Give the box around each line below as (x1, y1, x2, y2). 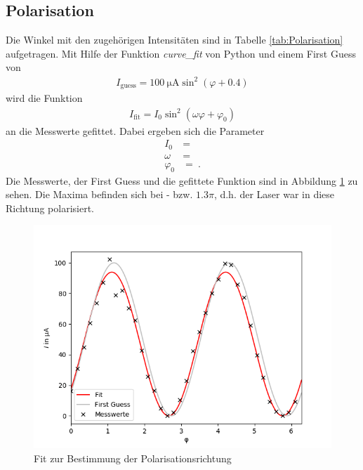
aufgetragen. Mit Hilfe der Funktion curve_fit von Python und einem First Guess (6, 46, 356, 60)
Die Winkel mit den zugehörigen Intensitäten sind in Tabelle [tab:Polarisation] (6, 32, 343, 47)
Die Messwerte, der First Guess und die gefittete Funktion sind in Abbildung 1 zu (6, 173, 358, 188)
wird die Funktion (6, 90, 83, 105)
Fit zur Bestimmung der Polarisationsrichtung (34, 450, 232, 465)
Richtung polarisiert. (6, 200, 94, 215)
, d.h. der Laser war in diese (213, 187, 335, 202)
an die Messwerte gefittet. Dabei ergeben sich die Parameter (6, 123, 265, 138)
